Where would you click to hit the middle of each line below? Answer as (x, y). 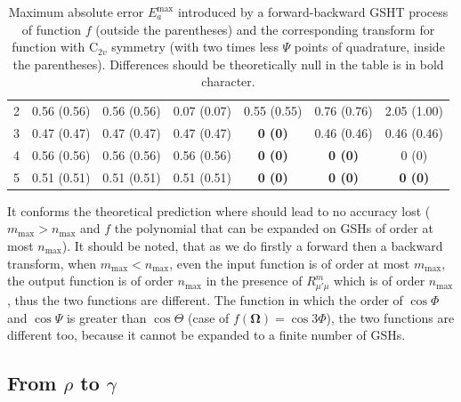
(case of (209, 317)
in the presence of (254, 281)
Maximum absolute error (76, 12)
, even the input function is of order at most (290, 263)
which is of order (380, 281)
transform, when (52, 263)
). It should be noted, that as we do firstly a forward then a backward (252, 246)
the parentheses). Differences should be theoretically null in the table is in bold (228, 64)
